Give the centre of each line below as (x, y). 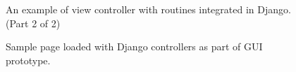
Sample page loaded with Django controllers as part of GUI (134, 46)
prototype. (28, 60)
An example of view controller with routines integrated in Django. (148, 9)
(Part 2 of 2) (33, 23)
